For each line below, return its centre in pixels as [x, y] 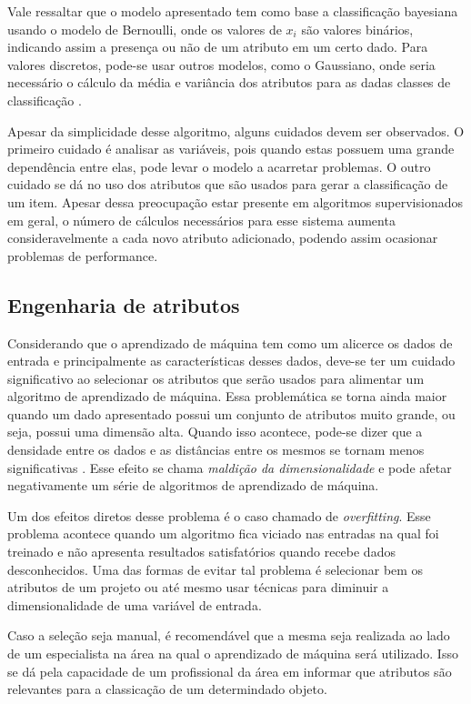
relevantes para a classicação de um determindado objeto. [167, 689]
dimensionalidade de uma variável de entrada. [135, 604]
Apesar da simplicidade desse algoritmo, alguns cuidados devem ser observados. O [236, 131]
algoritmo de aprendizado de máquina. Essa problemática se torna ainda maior [227, 396]
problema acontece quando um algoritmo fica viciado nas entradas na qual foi [223, 533]
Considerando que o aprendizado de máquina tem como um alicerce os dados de [230, 342]
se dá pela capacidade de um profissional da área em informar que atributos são [230, 671]
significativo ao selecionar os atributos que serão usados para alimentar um [216, 378]
